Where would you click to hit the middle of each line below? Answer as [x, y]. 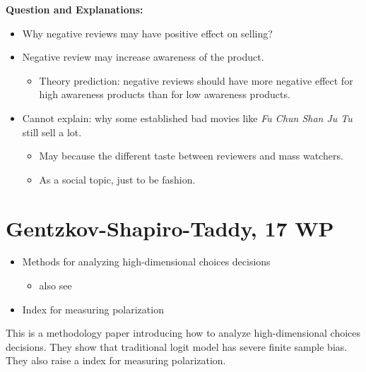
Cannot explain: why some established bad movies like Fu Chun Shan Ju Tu [187, 118]
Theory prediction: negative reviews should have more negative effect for [196, 80]
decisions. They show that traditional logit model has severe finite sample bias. [177, 346]
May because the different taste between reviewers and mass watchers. [191, 156]
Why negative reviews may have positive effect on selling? [147, 33]
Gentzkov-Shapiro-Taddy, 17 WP [170, 228]
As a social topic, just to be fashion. [117, 179]
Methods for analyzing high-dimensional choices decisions [146, 262]
